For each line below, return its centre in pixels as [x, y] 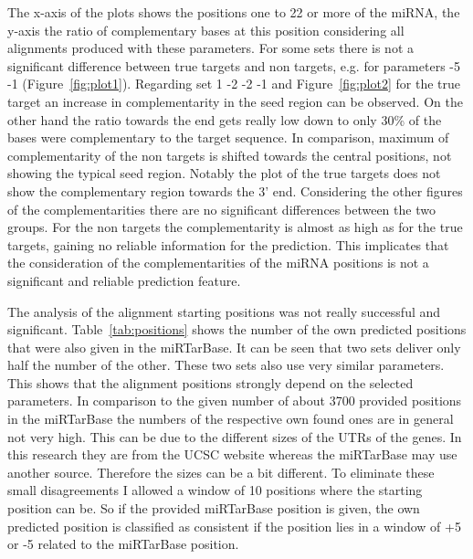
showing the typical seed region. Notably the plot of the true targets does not [224, 173]
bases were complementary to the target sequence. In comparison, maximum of [228, 137]
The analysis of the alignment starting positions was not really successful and [224, 311]
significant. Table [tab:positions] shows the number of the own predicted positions [237, 329]
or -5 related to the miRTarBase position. [123, 544]
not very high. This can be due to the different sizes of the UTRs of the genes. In [235, 436]
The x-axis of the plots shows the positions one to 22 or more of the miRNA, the [234, 12]
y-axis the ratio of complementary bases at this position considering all [206, 30]
